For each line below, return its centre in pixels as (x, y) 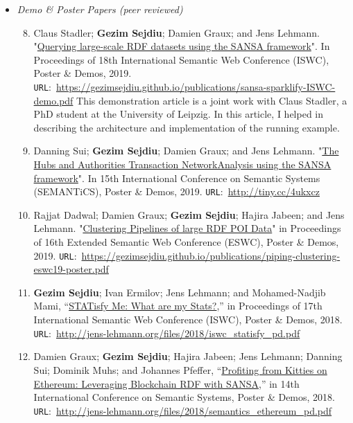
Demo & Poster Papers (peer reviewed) (100, 9)
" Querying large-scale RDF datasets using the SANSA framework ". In (182, 46)
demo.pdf (53, 100)
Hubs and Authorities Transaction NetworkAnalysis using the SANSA (182, 164)
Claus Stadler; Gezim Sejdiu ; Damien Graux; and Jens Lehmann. (176, 32)
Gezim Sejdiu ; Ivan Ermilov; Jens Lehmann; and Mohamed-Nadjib (180, 292)
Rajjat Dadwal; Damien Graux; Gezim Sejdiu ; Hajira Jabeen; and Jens (189, 214)
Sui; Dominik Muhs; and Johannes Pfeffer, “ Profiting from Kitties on (180, 369)
